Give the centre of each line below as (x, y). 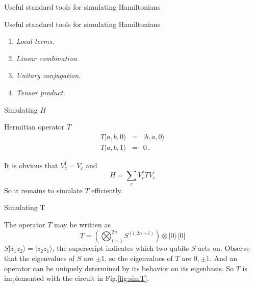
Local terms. (35, 41)
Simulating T (25, 207)
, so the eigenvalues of (139, 258)
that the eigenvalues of (40, 258)
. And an (223, 258)
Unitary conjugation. (48, 75)
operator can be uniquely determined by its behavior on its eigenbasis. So (119, 268)
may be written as (83, 224)
